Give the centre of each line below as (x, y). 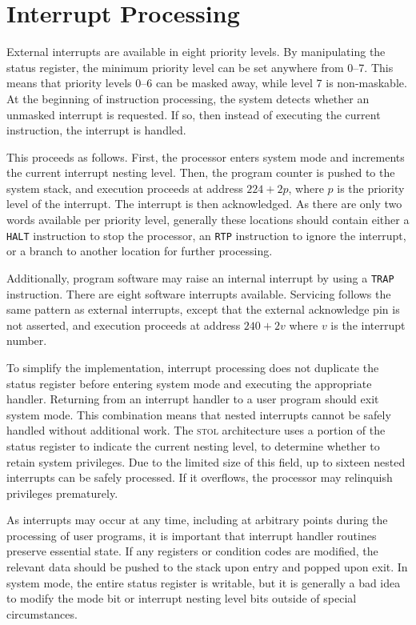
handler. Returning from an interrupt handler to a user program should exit (193, 399)
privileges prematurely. (62, 493)
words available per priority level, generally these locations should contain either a (208, 220)
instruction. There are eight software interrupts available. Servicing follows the (199, 293)
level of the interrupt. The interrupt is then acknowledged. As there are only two (204, 204)
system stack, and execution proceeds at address (125, 188)
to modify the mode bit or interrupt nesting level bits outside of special (182, 598)
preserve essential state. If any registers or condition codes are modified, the (192, 551)
